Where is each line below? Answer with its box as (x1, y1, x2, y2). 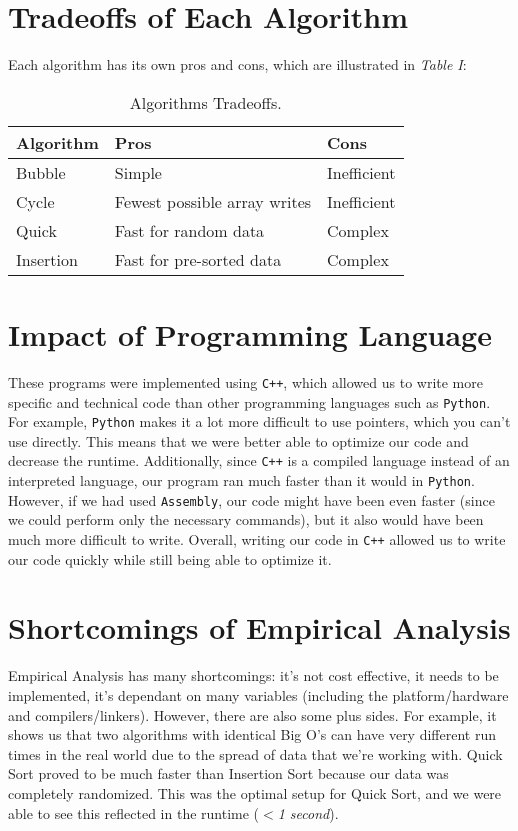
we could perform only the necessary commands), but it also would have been (8, 509, 484, 530)
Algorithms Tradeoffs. (129, 90, 282, 114)
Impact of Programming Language (8, 313, 492, 354)
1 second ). (277, 802, 339, 823)
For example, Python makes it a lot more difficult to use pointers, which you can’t (8, 411, 511, 432)
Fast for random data (114, 218, 265, 242)
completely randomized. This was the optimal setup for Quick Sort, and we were (8, 782, 502, 803)
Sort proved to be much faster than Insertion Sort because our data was (8, 763, 449, 784)
